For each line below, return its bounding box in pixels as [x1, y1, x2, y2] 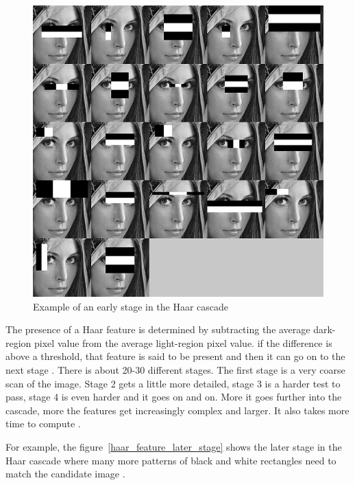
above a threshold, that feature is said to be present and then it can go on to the [5, 349, 345, 363]
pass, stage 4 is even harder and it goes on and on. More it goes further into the [5, 390, 342, 404]
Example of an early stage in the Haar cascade [33, 299, 229, 313]
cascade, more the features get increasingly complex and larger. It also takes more [5, 403, 350, 417]
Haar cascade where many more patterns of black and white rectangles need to [5, 453, 336, 467]
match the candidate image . [5, 466, 125, 481]
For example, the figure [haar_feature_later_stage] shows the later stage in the [5, 439, 342, 453]
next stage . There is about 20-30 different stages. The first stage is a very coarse [5, 362, 345, 376]
